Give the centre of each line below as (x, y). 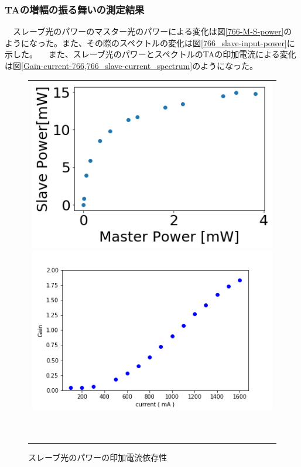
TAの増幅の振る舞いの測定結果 (75, 9)
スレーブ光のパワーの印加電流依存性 (98, 457)
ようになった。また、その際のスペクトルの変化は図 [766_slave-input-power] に (150, 42)
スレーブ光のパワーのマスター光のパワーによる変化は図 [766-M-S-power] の (152, 31)
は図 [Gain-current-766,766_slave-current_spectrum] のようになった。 (131, 65)
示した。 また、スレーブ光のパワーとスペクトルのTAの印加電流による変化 (150, 54)
